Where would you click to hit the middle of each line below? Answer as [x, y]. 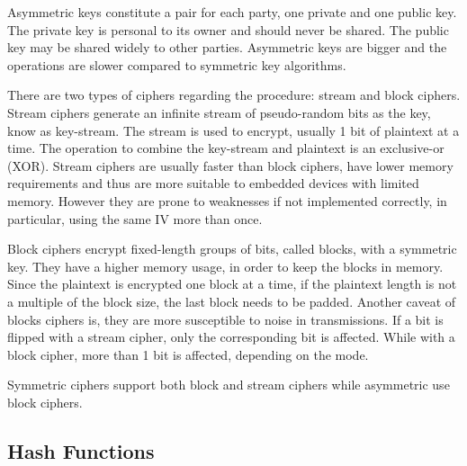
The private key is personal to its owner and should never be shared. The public [228, 29]
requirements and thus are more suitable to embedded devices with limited [213, 183]
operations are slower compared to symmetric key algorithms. [177, 64]
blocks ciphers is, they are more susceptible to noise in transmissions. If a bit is [225, 319]
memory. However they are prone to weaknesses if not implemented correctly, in [227, 200]
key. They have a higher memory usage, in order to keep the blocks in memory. [225, 266]
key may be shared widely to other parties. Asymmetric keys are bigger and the [227, 47]
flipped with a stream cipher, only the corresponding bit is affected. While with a [231, 337]
